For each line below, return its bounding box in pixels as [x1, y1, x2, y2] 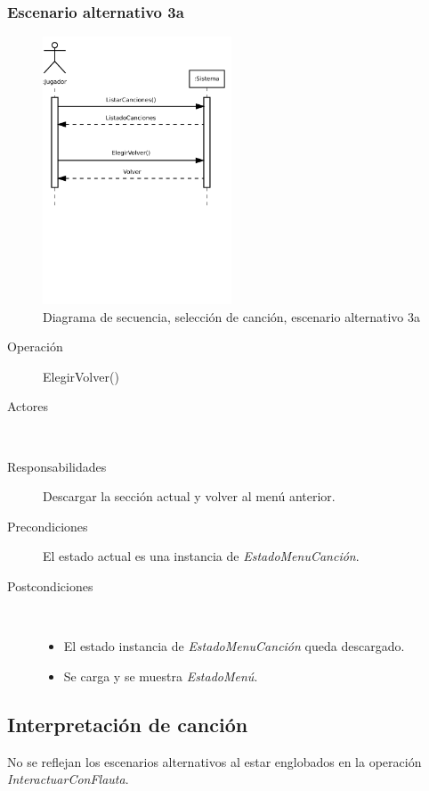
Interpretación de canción [7, 710, 248, 737]
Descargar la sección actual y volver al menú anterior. [43, 487, 336, 506]
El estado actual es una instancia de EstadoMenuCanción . [43, 547, 360, 565]
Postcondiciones [7, 577, 93, 595]
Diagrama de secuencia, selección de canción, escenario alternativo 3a [43, 307, 420, 325]
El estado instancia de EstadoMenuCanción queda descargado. [63, 637, 405, 655]
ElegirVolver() [43, 367, 119, 385]
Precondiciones [7, 516, 88, 535]
